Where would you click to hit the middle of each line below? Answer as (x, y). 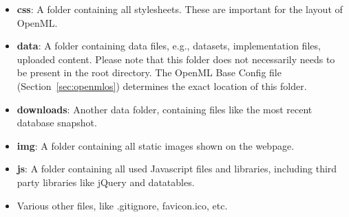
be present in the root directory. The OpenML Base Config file (149, 72)
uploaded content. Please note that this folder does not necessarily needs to (176, 59)
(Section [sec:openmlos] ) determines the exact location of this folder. (162, 85)
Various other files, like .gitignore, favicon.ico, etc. (122, 205)
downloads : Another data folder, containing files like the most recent (165, 109)
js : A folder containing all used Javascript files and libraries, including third (177, 169)
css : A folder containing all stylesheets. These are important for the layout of (180, 9)
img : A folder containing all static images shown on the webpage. (156, 145)
